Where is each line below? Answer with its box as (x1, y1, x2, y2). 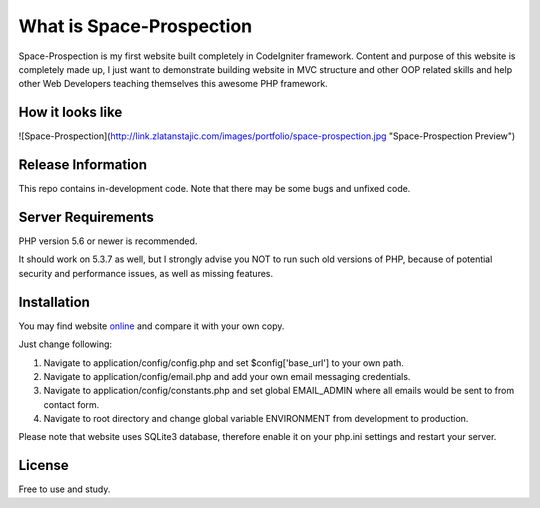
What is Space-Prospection (18, 15, 253, 37)
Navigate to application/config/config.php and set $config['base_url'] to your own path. (43, 356, 405, 369)
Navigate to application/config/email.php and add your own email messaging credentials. (43, 370, 411, 382)
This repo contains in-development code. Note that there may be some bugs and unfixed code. (18, 183, 411, 195)
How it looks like (18, 104, 123, 121)
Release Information (18, 156, 148, 174)
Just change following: (18, 338, 113, 350)
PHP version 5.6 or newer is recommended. (18, 235, 198, 247)
